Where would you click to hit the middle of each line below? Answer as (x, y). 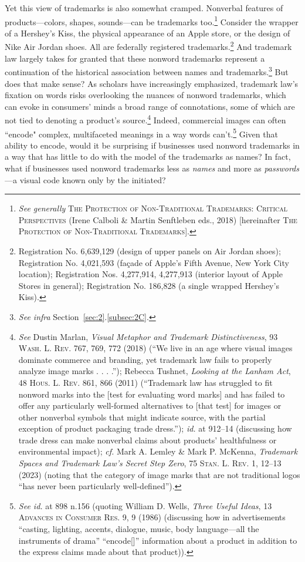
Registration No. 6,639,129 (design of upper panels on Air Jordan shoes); (150, 250)
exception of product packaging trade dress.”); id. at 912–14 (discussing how (155, 428)
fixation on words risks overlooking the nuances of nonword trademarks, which (145, 95)
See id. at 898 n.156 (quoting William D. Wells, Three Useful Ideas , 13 (145, 505)
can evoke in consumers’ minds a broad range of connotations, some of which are (150, 106)
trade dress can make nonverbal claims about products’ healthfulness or (148, 440)
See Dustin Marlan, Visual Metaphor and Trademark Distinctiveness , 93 (148, 336)
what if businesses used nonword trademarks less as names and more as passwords (152, 168)
